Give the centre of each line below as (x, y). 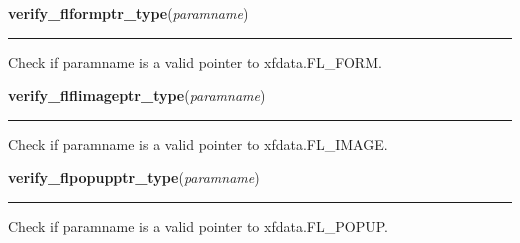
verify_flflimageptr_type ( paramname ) (137, 95)
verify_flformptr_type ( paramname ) (128, 13)
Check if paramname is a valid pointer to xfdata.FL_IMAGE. (198, 143)
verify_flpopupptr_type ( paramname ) (134, 177)
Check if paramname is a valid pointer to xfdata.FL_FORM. (195, 61)
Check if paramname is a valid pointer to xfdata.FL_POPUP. (198, 225)
